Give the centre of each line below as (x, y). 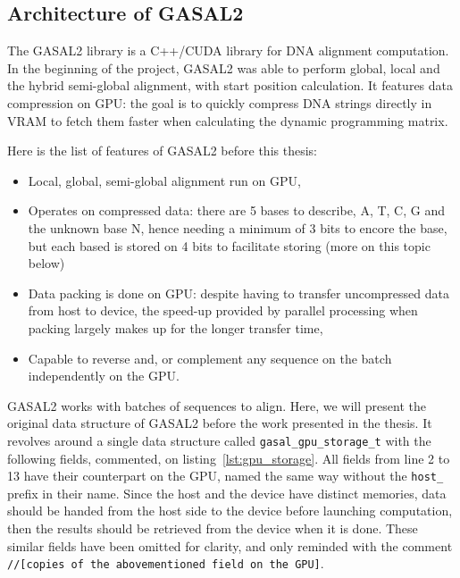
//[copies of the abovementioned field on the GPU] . (166, 563)
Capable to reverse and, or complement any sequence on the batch (210, 358)
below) (46, 263)
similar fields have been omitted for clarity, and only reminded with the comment (230, 545)
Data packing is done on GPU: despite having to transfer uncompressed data (238, 293)
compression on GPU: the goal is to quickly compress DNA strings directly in (220, 102)
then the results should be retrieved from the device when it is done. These (213, 528)
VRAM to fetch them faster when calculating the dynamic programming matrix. (228, 120)
